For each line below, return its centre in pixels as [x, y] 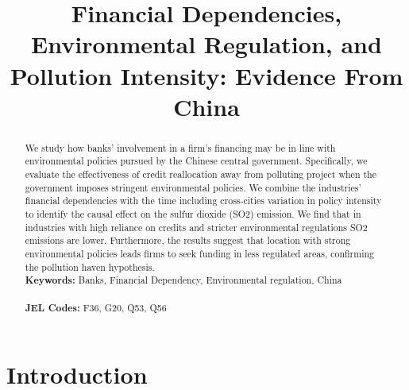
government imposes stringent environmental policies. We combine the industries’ [193, 187]
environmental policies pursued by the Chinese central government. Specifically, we [196, 161]
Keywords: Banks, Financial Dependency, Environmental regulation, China [183, 280]
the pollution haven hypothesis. [90, 266]
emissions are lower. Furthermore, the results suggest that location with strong [188, 240]
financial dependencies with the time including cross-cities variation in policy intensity [203, 201]
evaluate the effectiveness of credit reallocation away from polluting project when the [201, 174]
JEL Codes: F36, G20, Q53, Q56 [96, 307]
